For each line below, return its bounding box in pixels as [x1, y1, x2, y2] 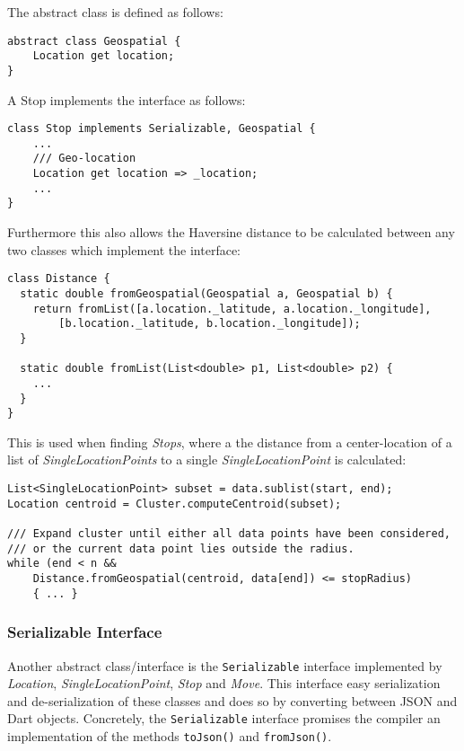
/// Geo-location [32, 152, 136, 165]
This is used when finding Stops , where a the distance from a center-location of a [7, 432, 452, 451]
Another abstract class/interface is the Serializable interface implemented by [7, 656, 442, 675]
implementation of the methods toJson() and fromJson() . [7, 727, 332, 745]
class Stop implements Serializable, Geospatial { [7, 122, 316, 136]
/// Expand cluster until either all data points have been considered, [7, 527, 451, 540]
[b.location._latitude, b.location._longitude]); [58, 317, 361, 331]
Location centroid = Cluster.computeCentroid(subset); [7, 497, 342, 510]
